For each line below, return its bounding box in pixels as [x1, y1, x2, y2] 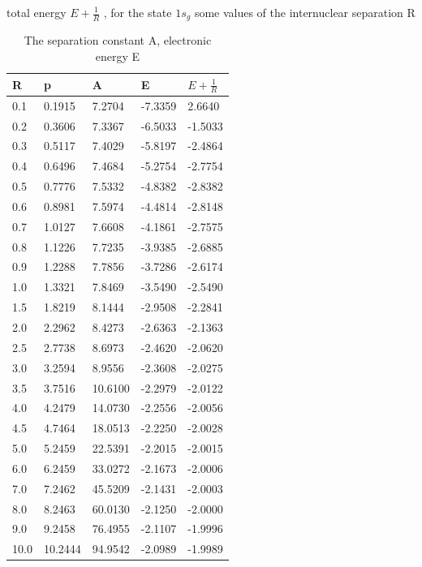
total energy [6, 4, 67, 20]
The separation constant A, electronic [24, 32, 212, 49]
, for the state [103, 4, 172, 20]
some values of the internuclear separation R [194, 4, 416, 20]
